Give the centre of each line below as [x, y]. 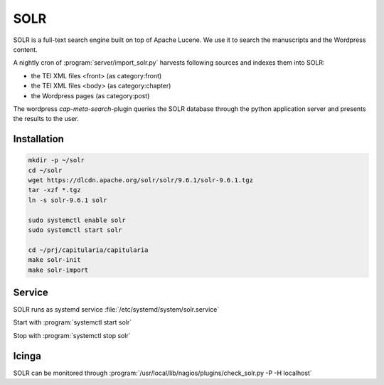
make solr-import [58, 270]
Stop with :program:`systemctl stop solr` [72, 335]
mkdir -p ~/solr [57, 160]
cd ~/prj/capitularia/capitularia [88, 250]
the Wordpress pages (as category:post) [90, 95]
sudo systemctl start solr [75, 230]
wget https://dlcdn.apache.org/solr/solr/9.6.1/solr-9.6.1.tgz [141, 180]
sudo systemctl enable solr [77, 220]
